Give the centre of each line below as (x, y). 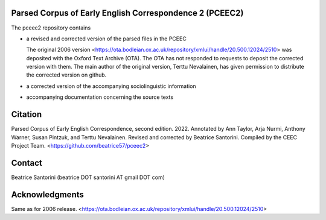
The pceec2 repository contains (51, 28)
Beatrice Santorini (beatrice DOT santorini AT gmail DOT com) (88, 177)
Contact (27, 163)
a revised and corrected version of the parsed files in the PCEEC (106, 39)
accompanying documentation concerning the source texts (100, 97)
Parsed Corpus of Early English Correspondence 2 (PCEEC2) (127, 13)
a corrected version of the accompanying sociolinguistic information (111, 86)
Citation (27, 115)
